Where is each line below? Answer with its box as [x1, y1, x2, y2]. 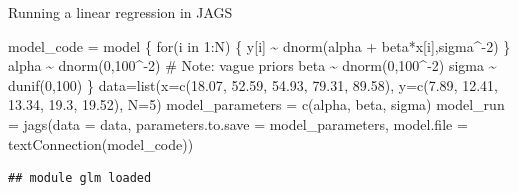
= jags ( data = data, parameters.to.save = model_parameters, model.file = [8, 113, 468, 134]
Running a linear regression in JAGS [8, 2, 233, 22]
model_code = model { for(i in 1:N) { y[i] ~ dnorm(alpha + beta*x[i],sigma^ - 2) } [8, 35, 511, 56]
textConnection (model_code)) [8, 133, 194, 154]
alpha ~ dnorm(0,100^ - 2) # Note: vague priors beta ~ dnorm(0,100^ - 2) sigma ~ [8, 55, 497, 76]
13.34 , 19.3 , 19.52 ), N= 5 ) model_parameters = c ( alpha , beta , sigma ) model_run [8, 94, 505, 115]
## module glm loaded [8, 171, 152, 186]
